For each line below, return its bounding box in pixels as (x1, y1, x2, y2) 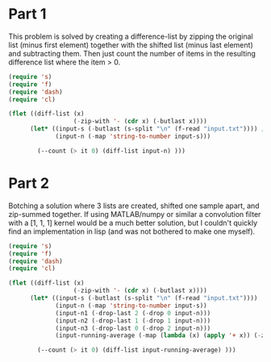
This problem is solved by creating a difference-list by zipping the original (8, 31, 253, 41)
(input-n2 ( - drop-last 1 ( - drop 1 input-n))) (55, 316, 211, 325)
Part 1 (8, 5, 47, 23)
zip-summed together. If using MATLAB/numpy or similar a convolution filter (8, 209, 261, 218)
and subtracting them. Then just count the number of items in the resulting (8, 48, 256, 58)
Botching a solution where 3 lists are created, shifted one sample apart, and (8, 201, 260, 210)
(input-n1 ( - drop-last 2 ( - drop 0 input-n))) (55, 309, 211, 317)
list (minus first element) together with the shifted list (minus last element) (8, 40, 253, 49)
